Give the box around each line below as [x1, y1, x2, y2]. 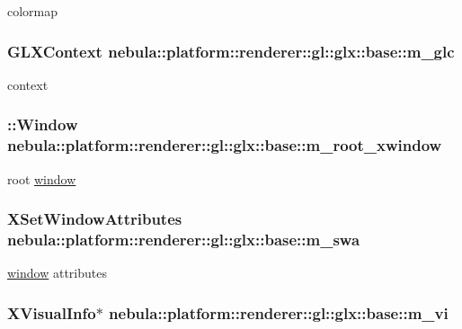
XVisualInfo [7, 301, 96, 324]
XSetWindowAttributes [7, 208, 182, 230]
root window [7, 169, 76, 188]
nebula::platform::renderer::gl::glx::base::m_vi [109, 301, 449, 324]
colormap [7, 2, 58, 20]
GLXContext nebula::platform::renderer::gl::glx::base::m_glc [7, 40, 455, 62]
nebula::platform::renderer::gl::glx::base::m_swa [7, 227, 360, 250]
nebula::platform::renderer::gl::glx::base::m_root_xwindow [7, 134, 442, 156]
